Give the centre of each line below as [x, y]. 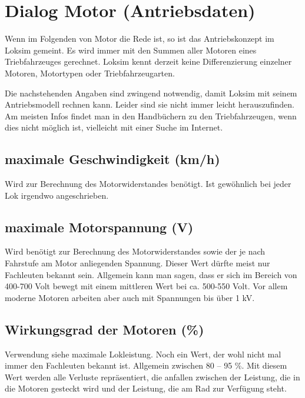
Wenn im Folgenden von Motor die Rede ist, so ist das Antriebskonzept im [140, 39]
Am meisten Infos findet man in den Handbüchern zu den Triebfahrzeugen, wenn [151, 116]
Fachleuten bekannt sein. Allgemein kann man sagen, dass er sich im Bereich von [151, 274]
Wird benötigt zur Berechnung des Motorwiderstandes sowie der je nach [135, 251]
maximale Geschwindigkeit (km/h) [112, 159]
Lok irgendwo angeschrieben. [57, 195]
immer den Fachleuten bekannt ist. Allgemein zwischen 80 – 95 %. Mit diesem [146, 365]
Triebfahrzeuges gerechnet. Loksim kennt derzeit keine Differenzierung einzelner [148, 61]
